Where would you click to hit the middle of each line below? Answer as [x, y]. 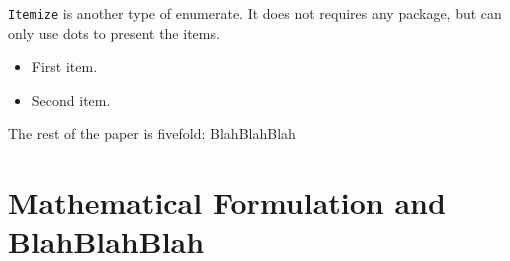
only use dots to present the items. [114, 32]
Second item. [71, 99]
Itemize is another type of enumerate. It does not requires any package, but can [255, 13]
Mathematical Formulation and [227, 202]
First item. [64, 66]
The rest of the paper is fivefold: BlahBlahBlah [152, 133]
